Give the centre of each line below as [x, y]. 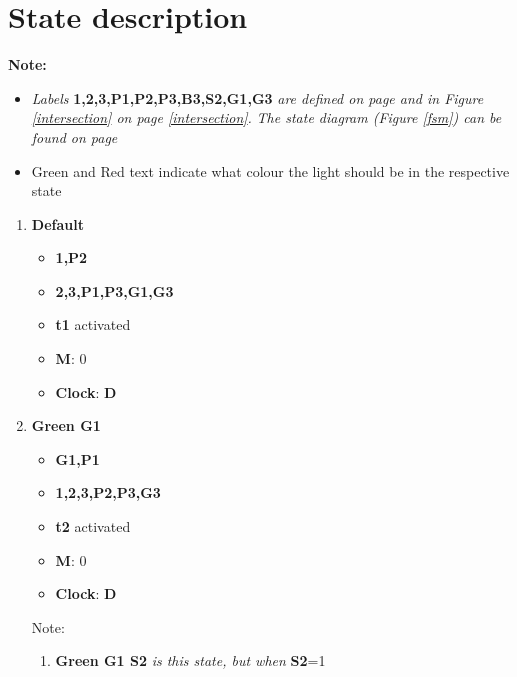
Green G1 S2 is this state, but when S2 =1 [190, 660]
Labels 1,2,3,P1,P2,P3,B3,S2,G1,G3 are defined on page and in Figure [257, 97]
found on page [74, 136]
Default [57, 223]
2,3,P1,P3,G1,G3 [114, 290]
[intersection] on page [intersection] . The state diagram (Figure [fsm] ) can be [266, 117]
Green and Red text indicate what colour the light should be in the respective [270, 170]
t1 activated [93, 324]
